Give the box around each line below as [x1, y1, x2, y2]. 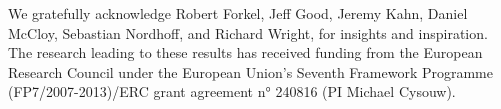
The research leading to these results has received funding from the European [8, 42, 483, 63]
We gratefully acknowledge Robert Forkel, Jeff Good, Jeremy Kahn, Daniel [8, 3, 468, 23]
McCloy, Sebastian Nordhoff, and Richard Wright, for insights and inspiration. [8, 22, 488, 43]
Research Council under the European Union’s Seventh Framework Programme [8, 61, 493, 82]
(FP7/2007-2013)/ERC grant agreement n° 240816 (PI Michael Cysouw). [8, 81, 456, 102]
